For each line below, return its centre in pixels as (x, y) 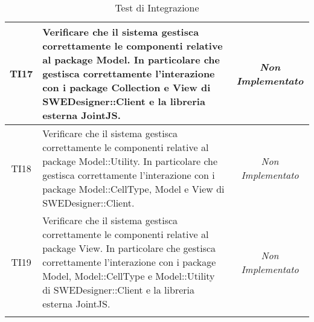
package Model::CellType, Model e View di (133, 189)
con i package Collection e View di (127, 87)
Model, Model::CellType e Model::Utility (129, 276)
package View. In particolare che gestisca (129, 248)
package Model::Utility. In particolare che (130, 161)
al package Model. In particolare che (131, 60)
